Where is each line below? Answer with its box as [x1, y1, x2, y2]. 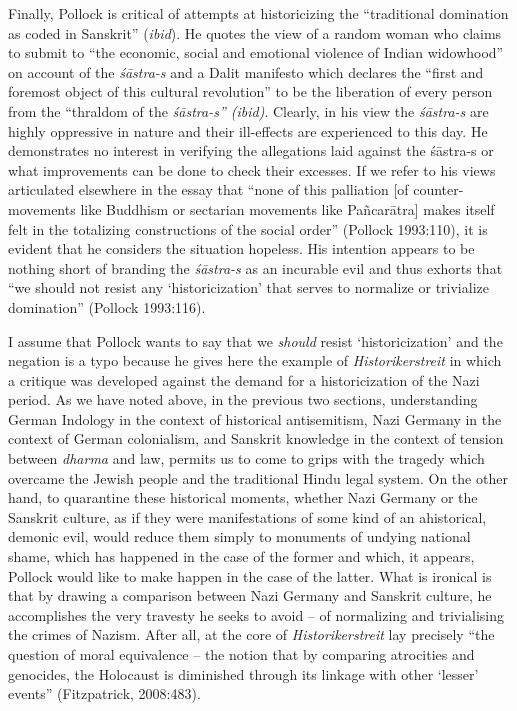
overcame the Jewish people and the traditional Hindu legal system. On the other [8, 467, 508, 488]
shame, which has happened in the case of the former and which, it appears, [8, 546, 475, 567]
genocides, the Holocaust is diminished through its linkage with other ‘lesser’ [8, 663, 479, 684]
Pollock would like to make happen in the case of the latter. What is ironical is [8, 565, 492, 586]
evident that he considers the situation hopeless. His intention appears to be [8, 238, 475, 259]
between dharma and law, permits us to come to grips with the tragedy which [8, 448, 485, 469]
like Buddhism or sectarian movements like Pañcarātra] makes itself [80, 198, 495, 219]
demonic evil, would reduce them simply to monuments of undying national [8, 526, 471, 547]
